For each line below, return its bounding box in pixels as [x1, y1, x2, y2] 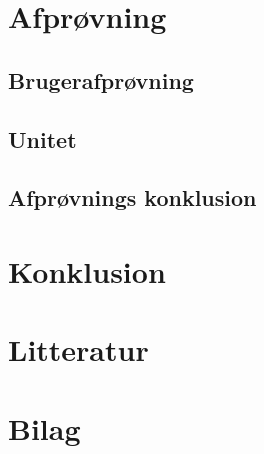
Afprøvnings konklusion [8, 182, 257, 213]
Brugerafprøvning [8, 64, 194, 95]
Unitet [8, 123, 77, 154]
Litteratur [8, 329, 149, 370]
